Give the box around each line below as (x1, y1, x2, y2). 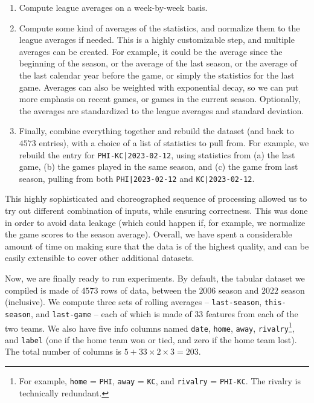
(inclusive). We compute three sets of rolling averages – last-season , (5, 295, 262, 308)
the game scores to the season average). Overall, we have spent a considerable (5, 228, 292, 240)
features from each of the (206, 307, 298, 320)
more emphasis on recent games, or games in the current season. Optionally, (19, 92, 301, 105)
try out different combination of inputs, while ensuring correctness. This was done (5, 204, 308, 217)
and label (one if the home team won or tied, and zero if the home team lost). (5, 333, 297, 346)
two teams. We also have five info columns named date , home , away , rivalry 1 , (5, 320, 295, 334)
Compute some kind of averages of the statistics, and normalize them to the (19, 21, 300, 34)
